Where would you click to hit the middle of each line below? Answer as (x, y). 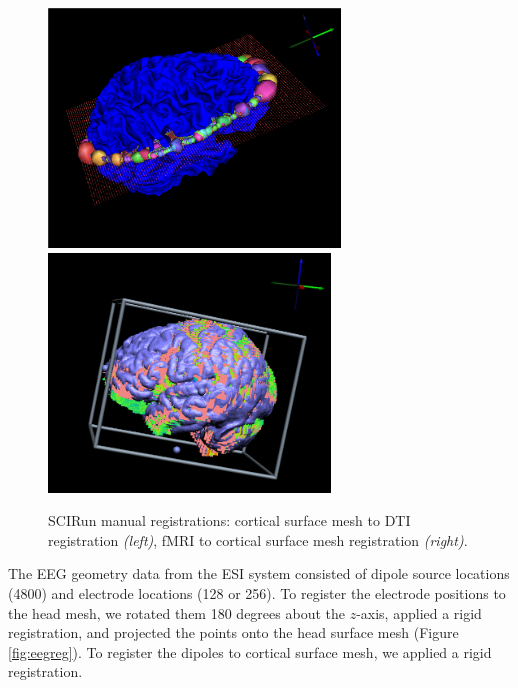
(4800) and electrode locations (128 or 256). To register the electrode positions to (257, 592)
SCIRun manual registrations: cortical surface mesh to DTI (229, 520)
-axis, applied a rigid (419, 612)
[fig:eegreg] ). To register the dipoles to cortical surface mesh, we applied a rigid (250, 651)
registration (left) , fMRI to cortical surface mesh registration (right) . (258, 539)
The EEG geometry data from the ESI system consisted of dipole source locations (259, 573)
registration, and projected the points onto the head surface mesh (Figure (233, 632)
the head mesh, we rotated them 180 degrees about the (176, 612)
